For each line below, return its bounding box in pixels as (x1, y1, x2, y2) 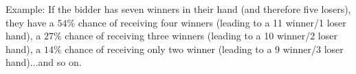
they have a (5, 15, 54, 29)
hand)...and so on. (5, 55, 82, 69)
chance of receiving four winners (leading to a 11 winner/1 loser (78, 15, 346, 29)
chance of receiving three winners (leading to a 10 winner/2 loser (65, 29, 337, 43)
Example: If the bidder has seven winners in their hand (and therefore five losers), (5, 2, 351, 16)
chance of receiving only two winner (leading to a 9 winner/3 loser (65, 41, 344, 56)
